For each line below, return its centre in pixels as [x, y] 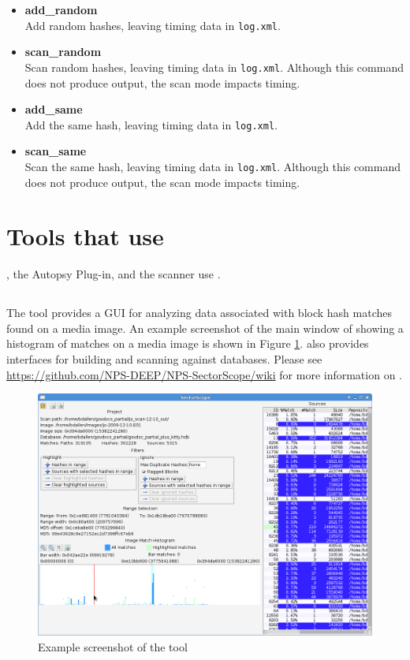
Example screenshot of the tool [113, 647]
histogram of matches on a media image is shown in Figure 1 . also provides [188, 343]
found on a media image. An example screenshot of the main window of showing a [205, 328]
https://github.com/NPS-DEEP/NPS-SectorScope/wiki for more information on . [204, 374]
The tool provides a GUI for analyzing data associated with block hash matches [199, 313]
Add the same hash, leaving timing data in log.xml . [151, 124]
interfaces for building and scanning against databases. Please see [164, 359]
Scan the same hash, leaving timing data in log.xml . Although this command [213, 166]
